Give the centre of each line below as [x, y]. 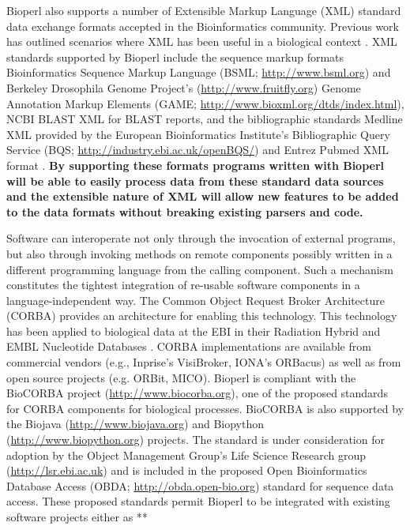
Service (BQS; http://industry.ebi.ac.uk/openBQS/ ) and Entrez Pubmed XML [197, 150]
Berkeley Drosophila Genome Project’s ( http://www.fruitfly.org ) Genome [184, 87]
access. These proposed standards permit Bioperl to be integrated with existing [198, 501]
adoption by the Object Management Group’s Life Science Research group [186, 455]
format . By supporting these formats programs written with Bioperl [196, 165]
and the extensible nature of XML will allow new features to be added [203, 196]
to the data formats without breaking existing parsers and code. [185, 211]
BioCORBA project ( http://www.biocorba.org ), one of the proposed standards [197, 393]
